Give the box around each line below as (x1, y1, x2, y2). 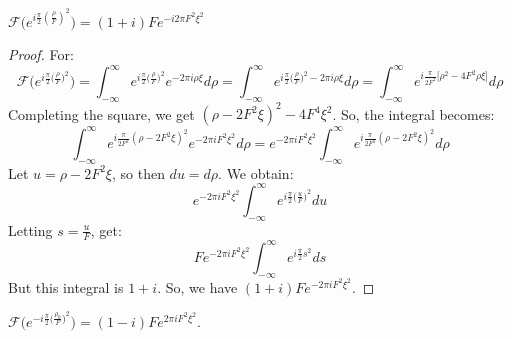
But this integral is (8, 276, 124, 297)
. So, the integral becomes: (332, 103, 495, 124)
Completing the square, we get (8, 103, 195, 124)
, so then (111, 162, 165, 183)
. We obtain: (218, 162, 294, 183)
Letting (8, 219, 53, 240)
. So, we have (157, 276, 238, 297)
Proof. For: (8, 44, 74, 65)
